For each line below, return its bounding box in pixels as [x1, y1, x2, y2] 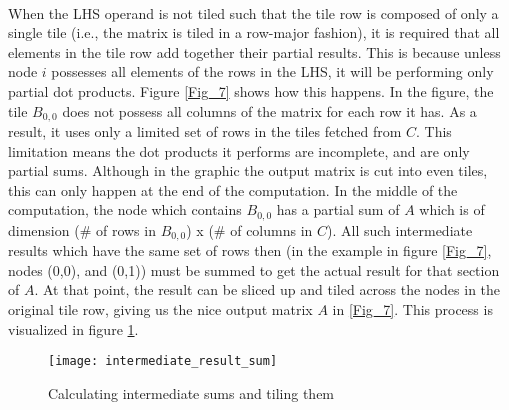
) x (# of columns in [186, 219, 313, 240]
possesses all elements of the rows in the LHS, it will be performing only [51, 61, 494, 82]
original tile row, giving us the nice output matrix [8, 299, 313, 320]
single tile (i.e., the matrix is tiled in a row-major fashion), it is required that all [8, 22, 500, 43]
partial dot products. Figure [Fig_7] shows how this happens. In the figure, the [8, 80, 494, 101]
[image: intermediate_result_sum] [48, 354, 278, 369]
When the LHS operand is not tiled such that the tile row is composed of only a [8, 2, 499, 23]
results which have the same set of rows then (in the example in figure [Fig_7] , [8, 240, 492, 261]
